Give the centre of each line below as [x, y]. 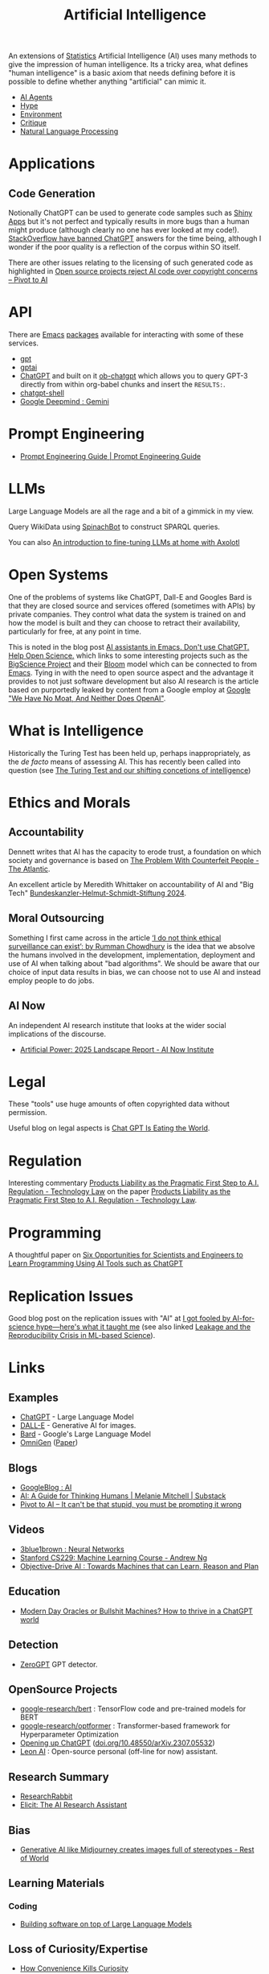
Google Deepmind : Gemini [65, 402]
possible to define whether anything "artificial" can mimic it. [107, 81]
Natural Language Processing [69, 131]
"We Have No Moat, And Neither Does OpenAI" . [87, 698]
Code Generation [52, 194]
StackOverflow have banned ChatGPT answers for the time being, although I [135, 238]
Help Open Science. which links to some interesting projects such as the [128, 655]
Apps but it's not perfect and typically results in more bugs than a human [129, 221]
